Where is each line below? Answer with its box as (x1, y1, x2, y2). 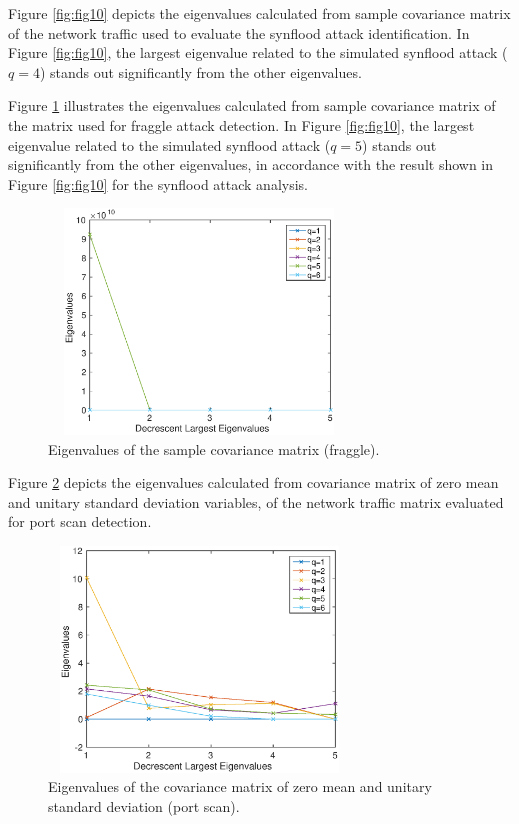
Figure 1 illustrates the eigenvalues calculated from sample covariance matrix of (8, 95, 496, 116)
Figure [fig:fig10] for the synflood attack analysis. (8, 173, 309, 194)
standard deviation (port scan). (48, 796, 240, 817)
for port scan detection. (8, 511, 152, 532)
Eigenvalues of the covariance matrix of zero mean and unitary (48, 776, 432, 797)
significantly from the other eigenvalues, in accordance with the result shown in (8, 154, 494, 175)
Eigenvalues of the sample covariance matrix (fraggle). (48, 438, 380, 459)
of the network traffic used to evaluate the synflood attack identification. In (8, 22, 470, 43)
